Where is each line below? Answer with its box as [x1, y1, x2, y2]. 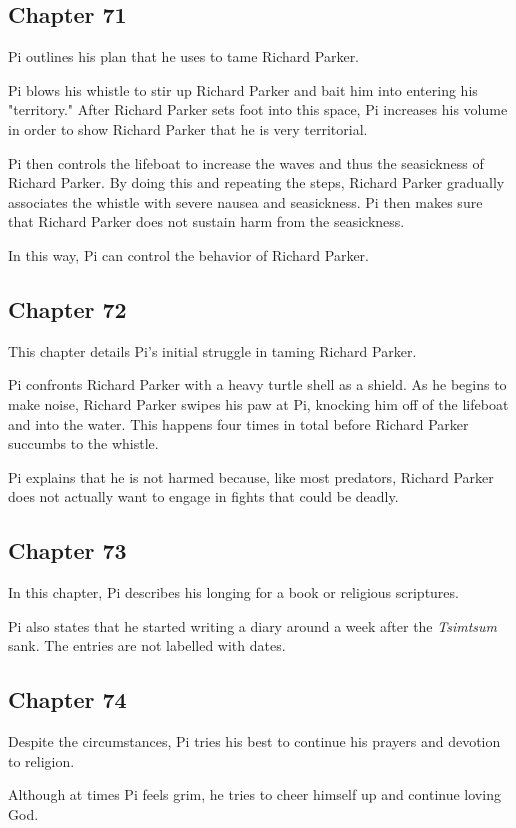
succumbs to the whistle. [8, 433, 159, 454]
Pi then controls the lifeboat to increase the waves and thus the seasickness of [8, 152, 484, 173]
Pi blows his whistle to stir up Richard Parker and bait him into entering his [8, 79, 478, 100]
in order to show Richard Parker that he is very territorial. [8, 118, 368, 139]
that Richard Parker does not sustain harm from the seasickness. [8, 211, 405, 232]
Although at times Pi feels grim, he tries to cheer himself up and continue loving [8, 784, 501, 805]
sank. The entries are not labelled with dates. [8, 635, 286, 656]
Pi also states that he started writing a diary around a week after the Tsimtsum [8, 615, 498, 636]
